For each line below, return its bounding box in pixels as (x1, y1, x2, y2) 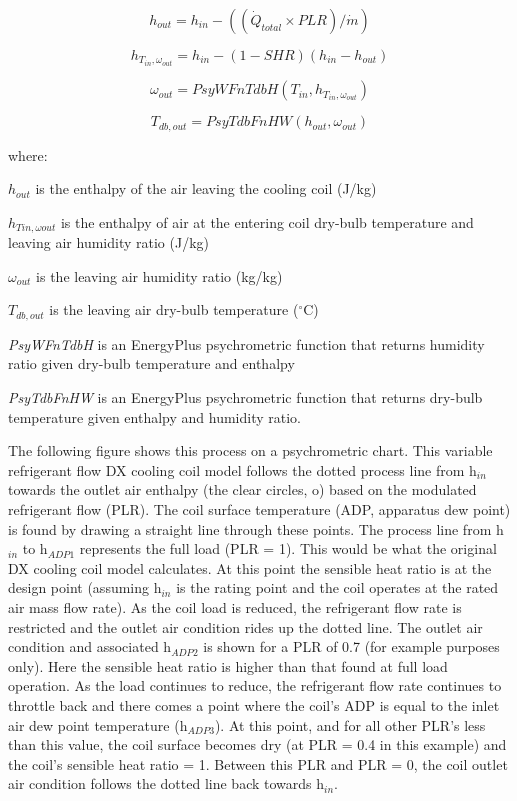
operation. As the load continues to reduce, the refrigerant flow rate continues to (8, 675, 502, 696)
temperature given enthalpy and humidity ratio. (8, 406, 301, 427)
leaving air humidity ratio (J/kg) (8, 232, 209, 253)
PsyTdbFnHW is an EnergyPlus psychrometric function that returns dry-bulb (8, 387, 483, 408)
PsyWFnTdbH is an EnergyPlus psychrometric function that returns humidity (8, 333, 485, 354)
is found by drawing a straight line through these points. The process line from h (8, 518, 504, 539)
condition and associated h (8, 636, 172, 657)
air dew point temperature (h (8, 714, 188, 735)
